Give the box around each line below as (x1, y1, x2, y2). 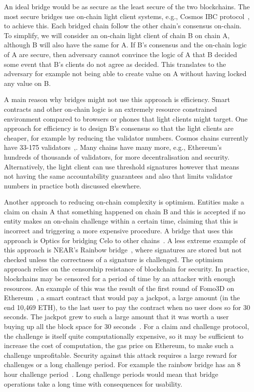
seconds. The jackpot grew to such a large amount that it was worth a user (4, 311, 229, 322)
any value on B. (4, 78, 51, 88)
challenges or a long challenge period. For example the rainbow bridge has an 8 (4, 359, 241, 370)
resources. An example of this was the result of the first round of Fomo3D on (4, 283, 234, 293)
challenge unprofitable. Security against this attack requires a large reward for (4, 350, 237, 360)
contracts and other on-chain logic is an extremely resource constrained (4, 103, 217, 114)
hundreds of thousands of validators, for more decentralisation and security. (4, 151, 230, 162)
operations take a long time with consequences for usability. (4, 378, 183, 389)
